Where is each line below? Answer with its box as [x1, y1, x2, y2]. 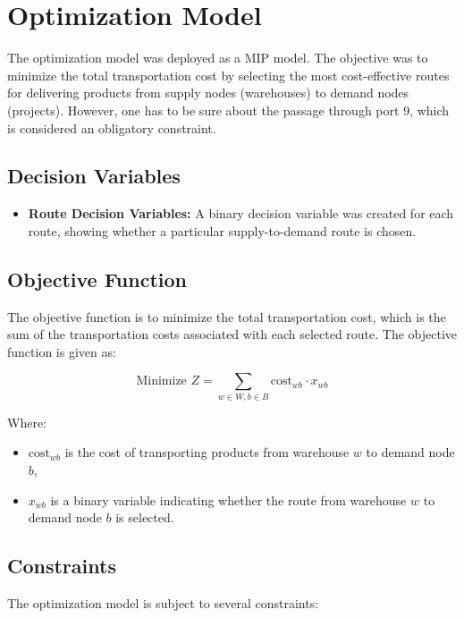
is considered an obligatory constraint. [7, 118, 216, 137]
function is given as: [7, 342, 116, 360]
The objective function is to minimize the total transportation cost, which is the [7, 307, 446, 326]
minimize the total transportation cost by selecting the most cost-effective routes [7, 65, 450, 84]
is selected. [115, 508, 174, 527]
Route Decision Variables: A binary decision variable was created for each [28, 204, 454, 223]
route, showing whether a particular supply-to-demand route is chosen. [28, 221, 417, 240]
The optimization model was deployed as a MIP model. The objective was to [7, 48, 428, 67]
